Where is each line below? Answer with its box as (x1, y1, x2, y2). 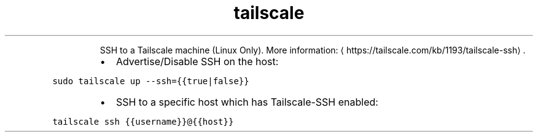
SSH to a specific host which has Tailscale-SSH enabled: (115, 95, 378, 108)
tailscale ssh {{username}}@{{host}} (52, 116, 234, 127)
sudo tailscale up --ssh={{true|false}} (52, 76, 249, 86)
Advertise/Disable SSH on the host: (115, 55, 279, 68)
